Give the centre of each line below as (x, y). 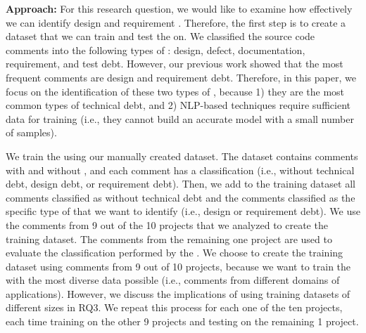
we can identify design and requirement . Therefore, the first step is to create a (176, 22)
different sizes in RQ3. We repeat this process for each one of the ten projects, (174, 307)
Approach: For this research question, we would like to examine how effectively (179, 8)
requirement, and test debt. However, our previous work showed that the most (175, 64)
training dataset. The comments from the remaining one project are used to (169, 239)
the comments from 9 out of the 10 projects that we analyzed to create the (167, 224)
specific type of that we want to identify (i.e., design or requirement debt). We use (183, 211)
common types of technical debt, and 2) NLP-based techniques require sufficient (178, 105)
